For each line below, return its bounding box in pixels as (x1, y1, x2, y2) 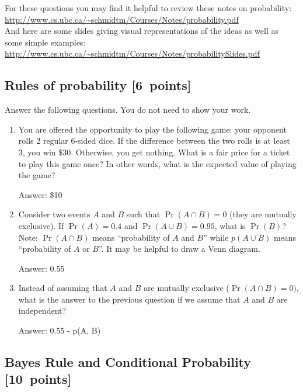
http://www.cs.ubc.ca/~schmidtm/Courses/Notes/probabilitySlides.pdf (5, 47, 260, 60)
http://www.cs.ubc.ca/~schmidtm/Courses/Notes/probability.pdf (5, 13, 239, 25)
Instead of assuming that (18, 282, 107, 294)
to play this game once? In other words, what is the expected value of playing (18, 157, 297, 169)
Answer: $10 (18, 188, 62, 200)
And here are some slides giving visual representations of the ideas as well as (5, 25, 279, 37)
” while (203, 231, 229, 243)
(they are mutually (229, 208, 297, 220)
